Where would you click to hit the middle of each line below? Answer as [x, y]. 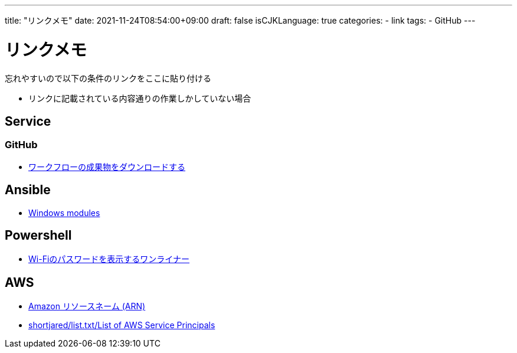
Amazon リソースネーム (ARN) [87, 306]
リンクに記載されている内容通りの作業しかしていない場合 [140, 98]
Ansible [28, 190]
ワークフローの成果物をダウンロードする [107, 166]
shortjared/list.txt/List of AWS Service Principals [122, 325]
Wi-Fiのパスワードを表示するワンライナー [109, 259]
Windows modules [64, 213]
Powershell [38, 235]
